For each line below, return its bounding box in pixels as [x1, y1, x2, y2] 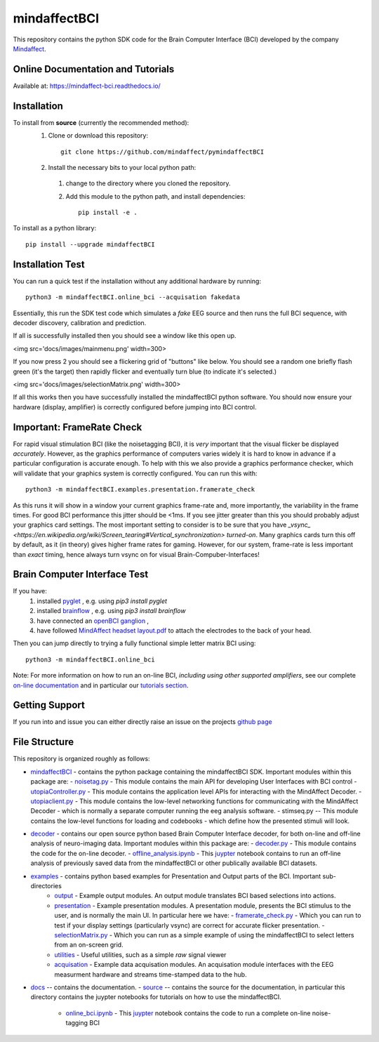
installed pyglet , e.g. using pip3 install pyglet [36, 597, 168, 605]
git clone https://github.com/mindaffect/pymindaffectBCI [60, 147, 265, 156]
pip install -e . [78, 209, 138, 217]
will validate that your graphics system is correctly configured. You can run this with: [13, 469, 258, 477]
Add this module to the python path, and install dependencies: [65, 192, 246, 200]
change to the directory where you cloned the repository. [65, 179, 231, 187]
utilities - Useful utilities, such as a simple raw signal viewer [54, 950, 227, 958]
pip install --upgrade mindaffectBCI [25, 240, 156, 249]
